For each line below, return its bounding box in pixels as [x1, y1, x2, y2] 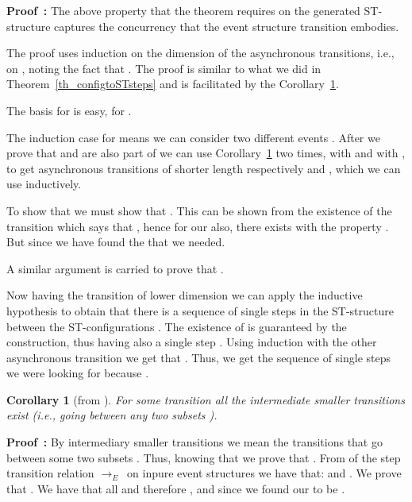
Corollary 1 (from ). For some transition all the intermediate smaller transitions [6, 391, 405, 407]
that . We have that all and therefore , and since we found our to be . [6, 480, 345, 496]
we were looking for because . [6, 365, 149, 381]
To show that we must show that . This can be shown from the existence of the [6, 202, 392, 218]
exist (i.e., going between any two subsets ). [6, 407, 218, 423]
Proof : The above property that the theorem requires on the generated [6, 2, 360, 18]
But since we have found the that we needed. [6, 234, 225, 250]
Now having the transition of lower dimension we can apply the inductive [6, 287, 363, 303]
